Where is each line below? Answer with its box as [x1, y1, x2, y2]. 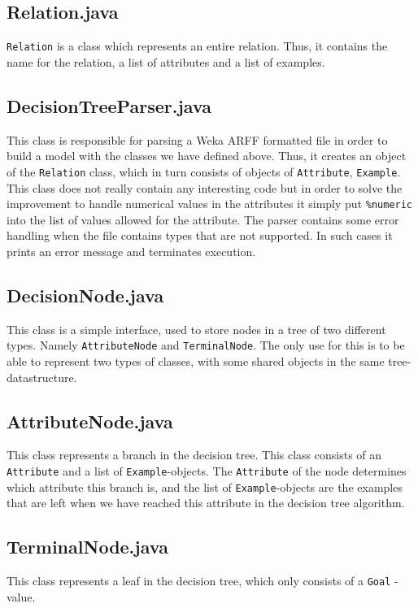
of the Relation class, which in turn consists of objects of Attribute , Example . [7, 163, 401, 180]
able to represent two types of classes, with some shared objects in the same [7, 352, 385, 369]
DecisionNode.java [7, 282, 164, 307]
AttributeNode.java [7, 408, 173, 433]
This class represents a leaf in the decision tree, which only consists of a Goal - [7, 572, 398, 589]
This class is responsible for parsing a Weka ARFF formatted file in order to [7, 131, 388, 148]
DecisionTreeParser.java [7, 93, 211, 118]
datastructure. [7, 368, 77, 385]
